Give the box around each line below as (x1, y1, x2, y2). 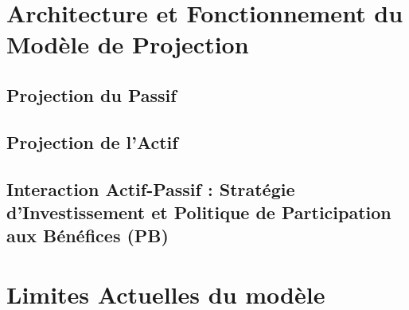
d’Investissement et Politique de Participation (6, 199, 391, 224)
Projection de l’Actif (6, 129, 178, 154)
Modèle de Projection (6, 28, 249, 61)
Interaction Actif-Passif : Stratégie (6, 176, 295, 201)
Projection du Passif (6, 82, 177, 107)
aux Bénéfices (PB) (6, 223, 169, 248)
